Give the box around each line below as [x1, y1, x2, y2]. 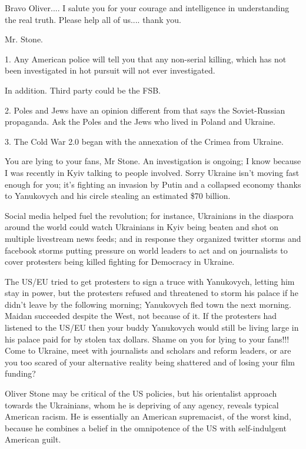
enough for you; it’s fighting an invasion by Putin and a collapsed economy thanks [5, 178, 301, 190]
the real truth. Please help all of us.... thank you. [5, 13, 181, 25]
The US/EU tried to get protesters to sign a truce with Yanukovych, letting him [5, 275, 295, 287]
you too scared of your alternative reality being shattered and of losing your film [5, 355, 295, 368]
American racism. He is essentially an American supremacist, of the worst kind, [5, 410, 291, 423]
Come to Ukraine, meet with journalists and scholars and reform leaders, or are [5, 344, 291, 357]
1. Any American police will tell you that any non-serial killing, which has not [5, 52, 287, 65]
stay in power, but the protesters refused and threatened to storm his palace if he [5, 287, 298, 299]
